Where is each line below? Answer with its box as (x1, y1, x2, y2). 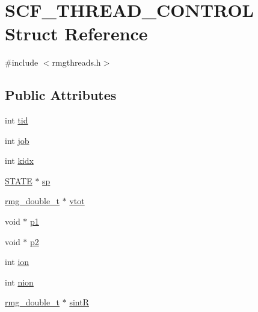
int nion (5, 275, 34, 288)
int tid (5, 114, 28, 126)
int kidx (5, 154, 34, 167)
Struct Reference (5, 21, 148, 46)
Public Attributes (5, 86, 117, 104)
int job (5, 134, 29, 146)
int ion (5, 255, 29, 268)
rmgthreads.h (52, 56, 101, 69)
